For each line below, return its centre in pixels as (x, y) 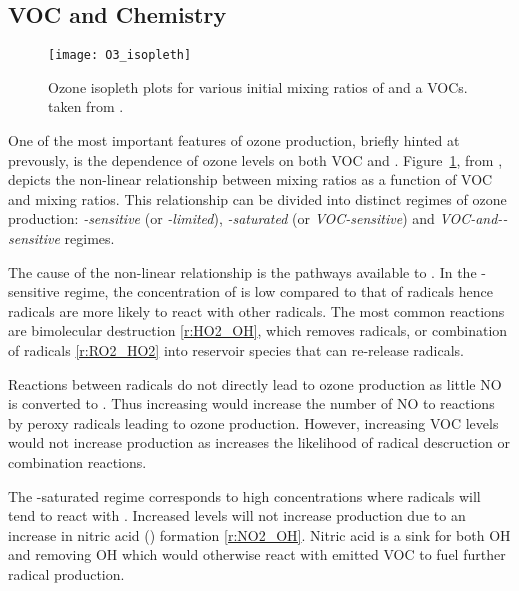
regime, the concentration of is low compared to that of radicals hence (278, 291)
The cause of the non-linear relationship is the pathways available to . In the (242, 271)
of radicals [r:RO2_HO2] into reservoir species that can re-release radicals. (236, 349)
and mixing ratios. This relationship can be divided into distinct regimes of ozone (257, 198)
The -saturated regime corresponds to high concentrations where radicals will (244, 495)
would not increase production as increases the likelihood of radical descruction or (259, 442)
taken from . (86, 106)
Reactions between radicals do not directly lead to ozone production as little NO (255, 383)
